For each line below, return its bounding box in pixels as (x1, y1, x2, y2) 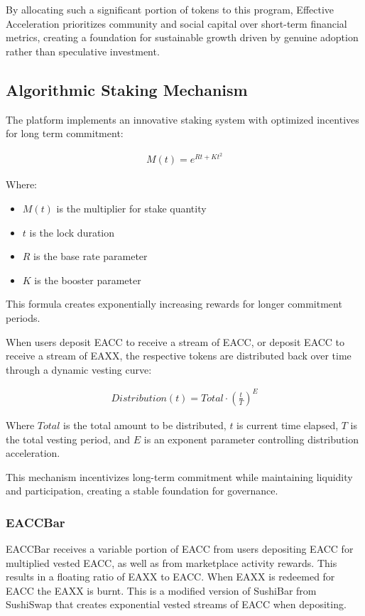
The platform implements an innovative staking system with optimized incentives (6, 112, 359, 126)
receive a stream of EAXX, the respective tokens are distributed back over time (6, 348, 352, 363)
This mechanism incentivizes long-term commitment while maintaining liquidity (6, 469, 353, 484)
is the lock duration (29, 225, 115, 239)
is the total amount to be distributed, (63, 417, 227, 432)
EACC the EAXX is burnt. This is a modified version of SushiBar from (6, 583, 317, 598)
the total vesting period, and (6, 431, 131, 446)
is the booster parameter (34, 272, 141, 287)
